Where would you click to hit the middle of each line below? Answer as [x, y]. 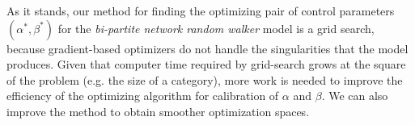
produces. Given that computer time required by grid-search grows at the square [206, 64]
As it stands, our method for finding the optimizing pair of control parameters [201, 10]
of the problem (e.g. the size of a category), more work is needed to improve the [205, 79]
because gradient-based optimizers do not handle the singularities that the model [207, 48]
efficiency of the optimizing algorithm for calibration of [143, 96]
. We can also [355, 96]
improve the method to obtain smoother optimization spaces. [158, 111]
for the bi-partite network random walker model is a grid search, [216, 28]
